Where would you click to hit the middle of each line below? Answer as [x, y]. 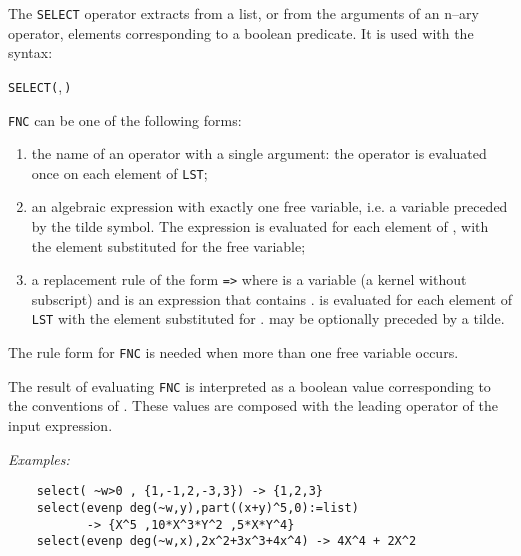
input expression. [60, 425]
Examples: [39, 458]
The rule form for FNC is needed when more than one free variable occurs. [233, 352]
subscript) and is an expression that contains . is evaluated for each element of [271, 298]
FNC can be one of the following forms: [125, 119]
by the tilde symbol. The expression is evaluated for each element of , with [260, 226]
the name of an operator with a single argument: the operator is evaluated [259, 153]
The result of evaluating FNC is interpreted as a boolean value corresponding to [249, 385]
